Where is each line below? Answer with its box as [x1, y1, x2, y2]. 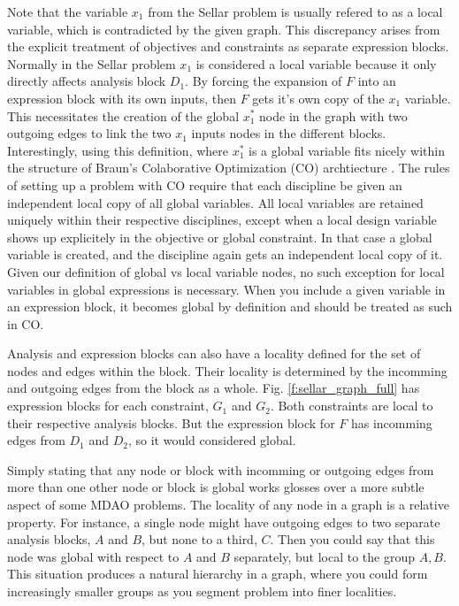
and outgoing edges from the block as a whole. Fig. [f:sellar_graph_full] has [7, 379, 420, 397]
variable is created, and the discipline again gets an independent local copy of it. [7, 245, 443, 264]
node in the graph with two [259, 106, 408, 125]
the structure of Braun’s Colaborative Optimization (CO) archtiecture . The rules [7, 158, 450, 177]
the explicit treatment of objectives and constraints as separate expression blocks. [7, 37, 449, 56]
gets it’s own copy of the [252, 88, 385, 107]
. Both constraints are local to [270, 396, 433, 415]
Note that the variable [7, 3, 128, 20]
